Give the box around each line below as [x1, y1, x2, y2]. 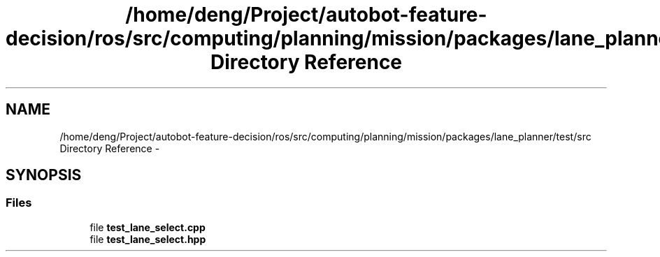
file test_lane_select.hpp [89, 233, 206, 245]
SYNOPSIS [6, 166, 82, 184]
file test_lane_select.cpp [89, 221, 206, 233]
